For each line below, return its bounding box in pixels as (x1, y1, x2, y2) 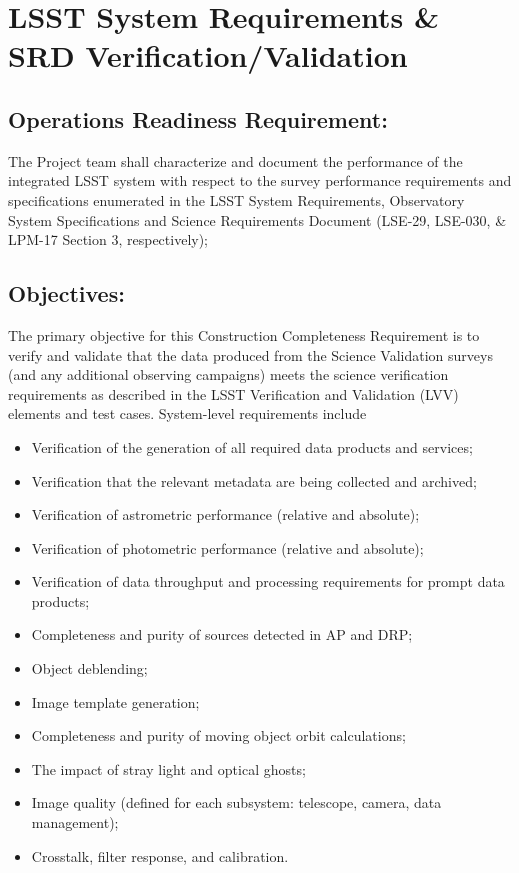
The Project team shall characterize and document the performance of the (8, 150, 463, 171)
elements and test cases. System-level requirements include (8, 403, 367, 424)
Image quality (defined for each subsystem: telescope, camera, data (31, 792, 442, 813)
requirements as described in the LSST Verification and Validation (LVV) (8, 383, 459, 404)
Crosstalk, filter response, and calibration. (31, 845, 289, 866)
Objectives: (8, 278, 125, 309)
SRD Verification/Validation (8, 35, 408, 76)
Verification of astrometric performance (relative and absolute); (31, 504, 420, 525)
